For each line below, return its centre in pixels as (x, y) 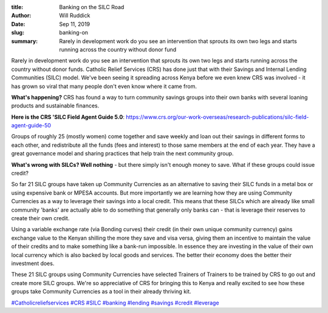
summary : (25, 41)
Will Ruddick (75, 16)
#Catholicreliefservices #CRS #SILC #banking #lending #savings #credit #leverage (115, 303)
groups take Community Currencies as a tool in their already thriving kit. (101, 292)
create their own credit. (40, 218)
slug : (18, 33)
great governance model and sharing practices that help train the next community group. (122, 153)
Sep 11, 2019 (75, 24)
